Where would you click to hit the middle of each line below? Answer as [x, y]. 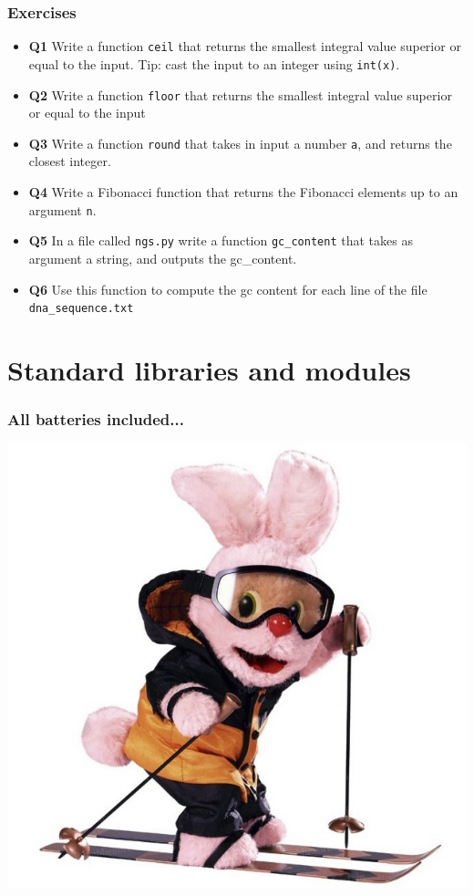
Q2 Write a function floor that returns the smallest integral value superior [240, 94]
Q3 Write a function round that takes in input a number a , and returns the [240, 143]
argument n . [62, 209]
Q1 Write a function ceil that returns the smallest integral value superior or [245, 46]
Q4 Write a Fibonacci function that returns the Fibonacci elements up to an [243, 192]
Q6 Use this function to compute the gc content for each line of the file [228, 289]
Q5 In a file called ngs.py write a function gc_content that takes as [221, 240]
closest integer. [70, 161]
